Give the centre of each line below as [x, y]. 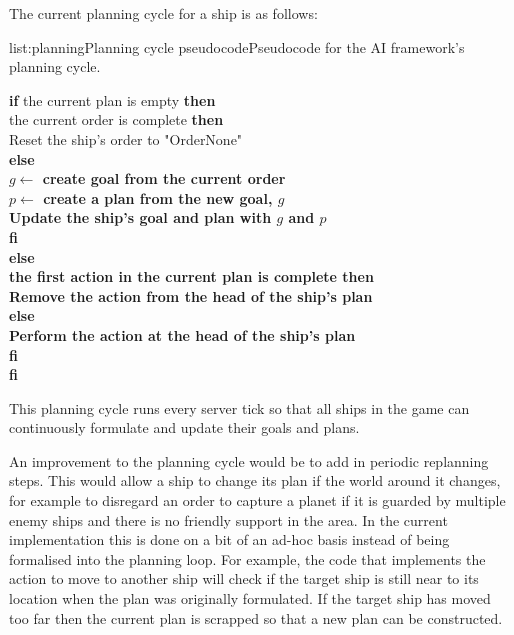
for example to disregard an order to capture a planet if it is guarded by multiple [257, 500]
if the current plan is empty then [112, 99]
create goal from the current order [164, 178]
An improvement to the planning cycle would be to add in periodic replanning [249, 460]
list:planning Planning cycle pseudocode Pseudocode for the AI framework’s [237, 46]
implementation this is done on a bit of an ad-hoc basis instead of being [229, 539]
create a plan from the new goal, [158, 197]
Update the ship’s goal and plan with [140, 217]
